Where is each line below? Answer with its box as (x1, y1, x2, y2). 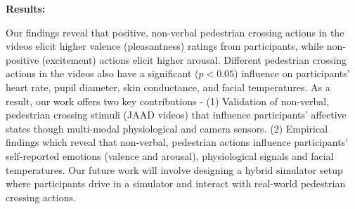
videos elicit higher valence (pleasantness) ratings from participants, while (6, 39, 324, 53)
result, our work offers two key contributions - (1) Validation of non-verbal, (6, 93, 330, 108)
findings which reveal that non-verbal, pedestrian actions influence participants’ (6, 135, 349, 149)
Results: (6, 1, 46, 15)
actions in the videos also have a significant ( (6, 66, 199, 81)
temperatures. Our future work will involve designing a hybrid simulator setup (6, 162, 343, 177)
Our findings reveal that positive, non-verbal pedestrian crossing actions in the (6, 25, 344, 39)
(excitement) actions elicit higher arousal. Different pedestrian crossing (41, 52, 347, 67)
